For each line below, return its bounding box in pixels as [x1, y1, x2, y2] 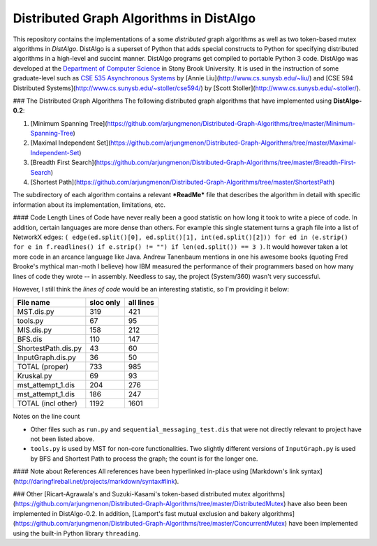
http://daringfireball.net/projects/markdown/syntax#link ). [15, 477, 179, 485]
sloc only [89, 298, 121, 308]
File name [17, 298, 50, 308]
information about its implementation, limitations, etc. [13, 200, 165, 209]
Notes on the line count [13, 412, 80, 421]
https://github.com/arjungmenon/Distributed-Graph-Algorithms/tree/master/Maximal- [110, 138, 357, 147]
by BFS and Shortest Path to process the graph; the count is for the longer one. [30, 454, 258, 463]
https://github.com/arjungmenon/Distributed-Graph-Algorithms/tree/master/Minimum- [107, 119, 356, 127]
